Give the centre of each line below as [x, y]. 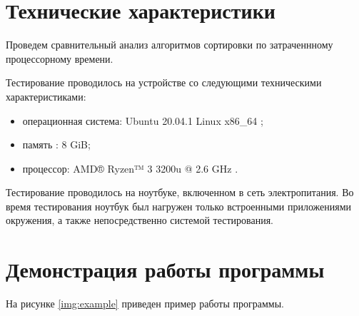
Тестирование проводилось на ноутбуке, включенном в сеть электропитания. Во [180, 192]
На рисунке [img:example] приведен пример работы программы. [145, 304]
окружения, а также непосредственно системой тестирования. [140, 220]
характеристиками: [46, 96]
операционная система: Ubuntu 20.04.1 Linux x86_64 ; [143, 120]
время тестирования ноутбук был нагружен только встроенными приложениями [179, 206]
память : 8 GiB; [56, 144]
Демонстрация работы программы [165, 269]
